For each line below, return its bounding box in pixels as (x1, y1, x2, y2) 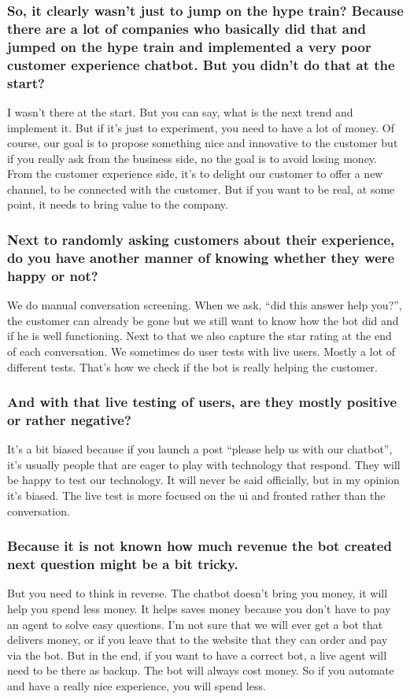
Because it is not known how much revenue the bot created (7, 536, 392, 556)
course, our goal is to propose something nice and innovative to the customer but (7, 135, 398, 151)
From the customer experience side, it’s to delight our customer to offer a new (7, 165, 383, 182)
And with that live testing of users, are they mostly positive (7, 392, 397, 412)
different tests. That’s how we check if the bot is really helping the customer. (7, 358, 379, 375)
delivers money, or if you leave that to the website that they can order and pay (7, 631, 388, 648)
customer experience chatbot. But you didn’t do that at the (7, 54, 395, 74)
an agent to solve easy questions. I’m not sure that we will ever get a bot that (7, 616, 383, 632)
